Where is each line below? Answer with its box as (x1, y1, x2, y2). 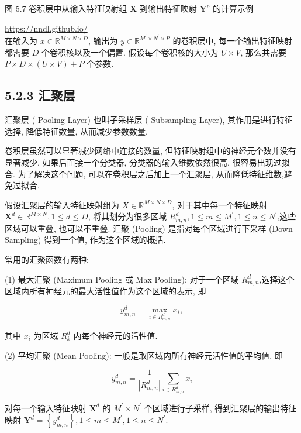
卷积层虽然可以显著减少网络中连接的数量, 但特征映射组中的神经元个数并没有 (5, 145, 296, 157)
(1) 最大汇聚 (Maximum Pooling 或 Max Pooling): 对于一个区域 (5, 273, 239, 285)
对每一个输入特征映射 (5, 401, 87, 414)
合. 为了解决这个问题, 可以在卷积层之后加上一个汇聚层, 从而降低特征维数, (5, 167, 284, 180)
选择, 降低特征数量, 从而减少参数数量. (5, 125, 148, 137)
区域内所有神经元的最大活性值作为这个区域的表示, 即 (5, 285, 206, 297)
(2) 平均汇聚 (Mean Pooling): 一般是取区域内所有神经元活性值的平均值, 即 (5, 349, 283, 361)
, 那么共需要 (240, 46, 287, 58)
